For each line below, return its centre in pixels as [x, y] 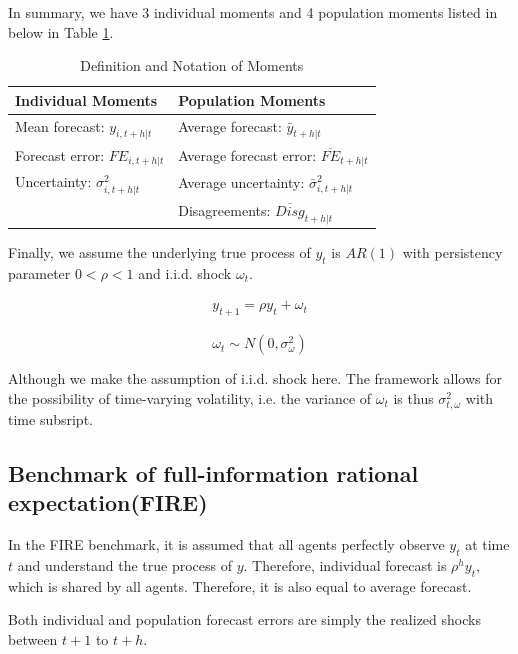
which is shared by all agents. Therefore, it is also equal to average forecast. [240, 585]
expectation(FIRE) [108, 502]
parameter [39, 272]
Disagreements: [224, 209]
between [33, 639]
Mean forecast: [60, 125]
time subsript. [50, 419]
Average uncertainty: [241, 181]
